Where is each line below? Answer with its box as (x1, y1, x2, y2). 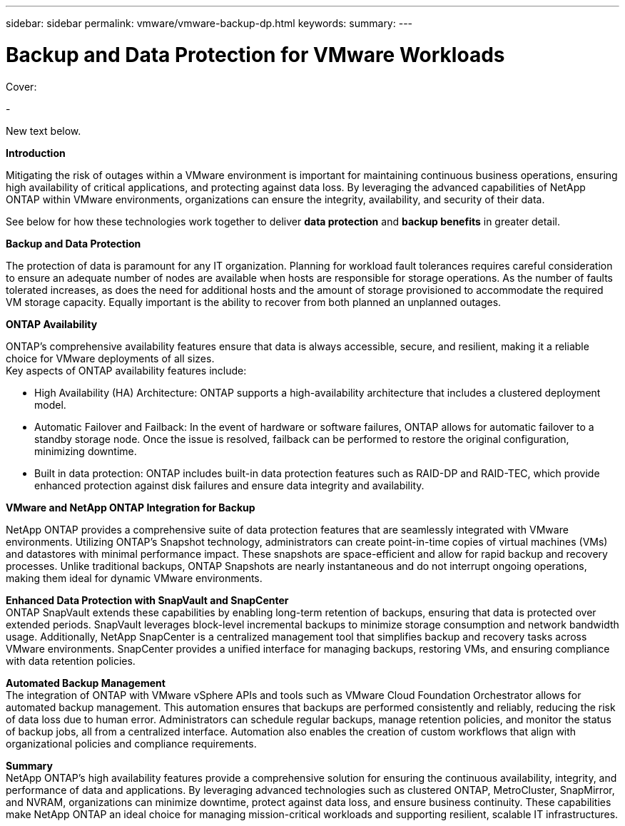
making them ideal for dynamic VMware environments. (6, 571, 263, 584)
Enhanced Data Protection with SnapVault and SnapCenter (6, 593, 289, 606)
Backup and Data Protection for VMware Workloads (6, 42, 505, 67)
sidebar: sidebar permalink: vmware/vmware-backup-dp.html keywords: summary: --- (6, 17, 413, 29)
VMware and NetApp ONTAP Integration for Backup (6, 501, 255, 514)
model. (34, 398, 66, 411)
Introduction (6, 146, 66, 159)
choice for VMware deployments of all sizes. (6, 352, 215, 364)
